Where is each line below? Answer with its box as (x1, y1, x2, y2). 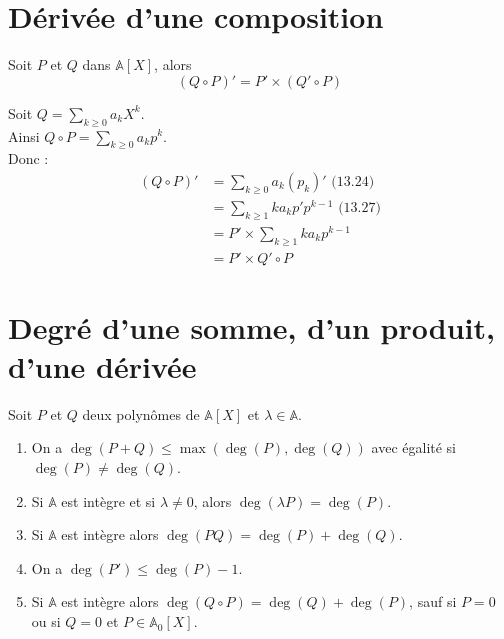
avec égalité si (371, 437, 457, 458)
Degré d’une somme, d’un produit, (8, 306, 495, 347)
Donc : (8, 148, 49, 169)
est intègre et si (61, 490, 156, 511)
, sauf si (409, 591, 457, 612)
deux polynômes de (82, 403, 200, 424)
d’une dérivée (8, 345, 197, 386)
